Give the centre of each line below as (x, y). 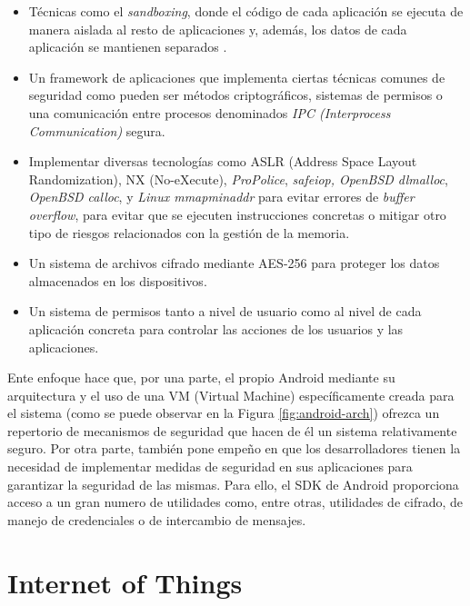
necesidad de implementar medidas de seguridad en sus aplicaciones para (210, 467)
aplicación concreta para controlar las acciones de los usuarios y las (216, 328)
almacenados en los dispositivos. (118, 280)
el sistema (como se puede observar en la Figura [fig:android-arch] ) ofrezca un (224, 413)
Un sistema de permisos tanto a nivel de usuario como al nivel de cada (225, 311)
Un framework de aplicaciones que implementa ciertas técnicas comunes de (237, 77)
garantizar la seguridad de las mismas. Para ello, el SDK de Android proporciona (233, 484)
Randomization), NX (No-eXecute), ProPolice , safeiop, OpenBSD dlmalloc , (238, 179)
